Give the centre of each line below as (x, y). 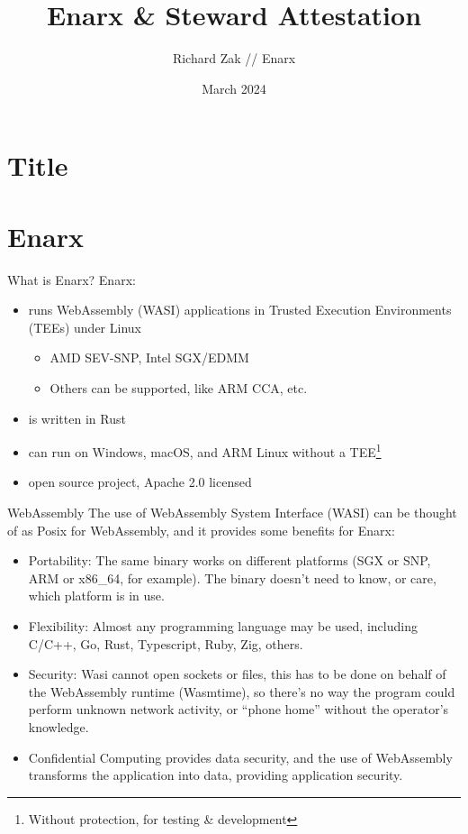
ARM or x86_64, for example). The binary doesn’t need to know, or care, (232, 577)
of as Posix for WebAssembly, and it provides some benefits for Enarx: (201, 530)
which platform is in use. (96, 596)
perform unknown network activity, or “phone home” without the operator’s (238, 709)
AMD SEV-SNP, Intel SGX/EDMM (149, 357)
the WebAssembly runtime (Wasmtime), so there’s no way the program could (242, 691)
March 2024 (234, 88)
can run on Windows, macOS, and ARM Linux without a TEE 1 (205, 450)
